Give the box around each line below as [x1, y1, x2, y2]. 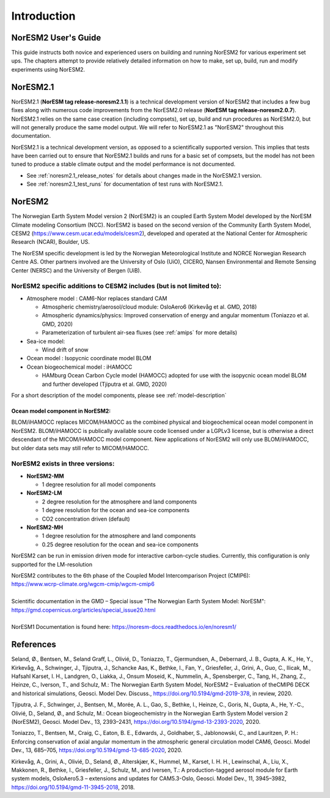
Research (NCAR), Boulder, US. [11, 238, 90, 246]
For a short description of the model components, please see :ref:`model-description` [11, 391, 227, 399]
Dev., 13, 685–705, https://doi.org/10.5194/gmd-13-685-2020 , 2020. [11, 747, 183, 754]
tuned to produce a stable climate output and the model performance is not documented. [11, 160, 236, 168]
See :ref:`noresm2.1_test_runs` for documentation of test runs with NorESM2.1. [26, 181, 224, 188]
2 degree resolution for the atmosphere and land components [42, 498, 197, 505]
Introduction [11, 9, 76, 23]
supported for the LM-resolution [11, 560, 93, 568]
